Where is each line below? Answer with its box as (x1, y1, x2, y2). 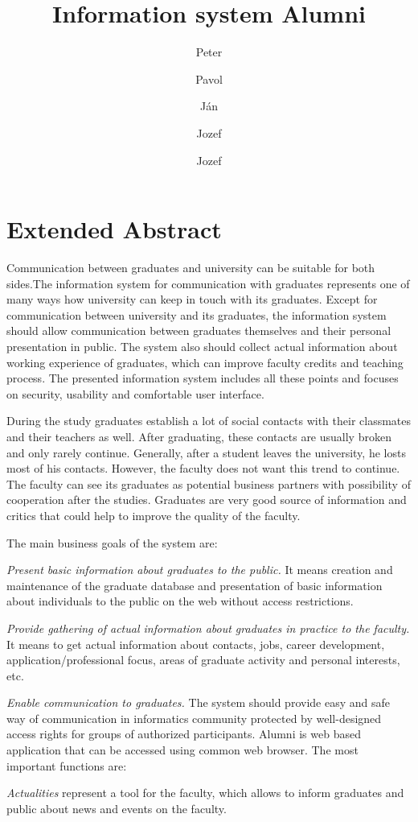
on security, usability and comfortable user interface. (6, 385, 264, 402)
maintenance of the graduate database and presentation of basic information (6, 576, 383, 593)
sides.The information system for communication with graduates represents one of (6, 275, 410, 291)
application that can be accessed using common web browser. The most (6, 741, 359, 758)
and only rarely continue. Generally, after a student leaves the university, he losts (6, 444, 406, 461)
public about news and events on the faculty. (6, 799, 227, 816)
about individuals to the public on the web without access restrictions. (6, 593, 354, 609)
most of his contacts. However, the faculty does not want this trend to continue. (6, 460, 400, 477)
